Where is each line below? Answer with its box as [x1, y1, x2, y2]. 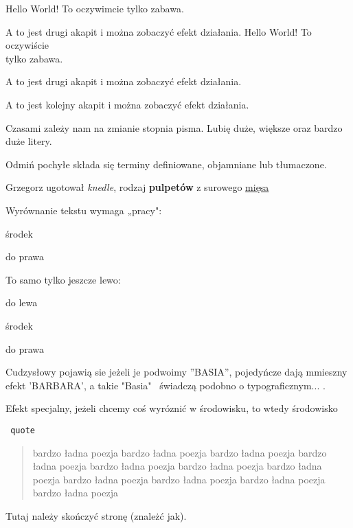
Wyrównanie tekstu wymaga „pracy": [5, 203, 162, 217]
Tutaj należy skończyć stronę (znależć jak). [5, 508, 187, 523]
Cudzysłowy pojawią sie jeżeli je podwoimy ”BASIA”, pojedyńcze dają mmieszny [5, 365, 348, 379]
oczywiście [5, 38, 49, 52]
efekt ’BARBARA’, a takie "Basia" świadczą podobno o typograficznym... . [5, 378, 326, 392]
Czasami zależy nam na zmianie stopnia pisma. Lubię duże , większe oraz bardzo [5, 120, 343, 135]
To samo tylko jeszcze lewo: [5, 272, 121, 286]
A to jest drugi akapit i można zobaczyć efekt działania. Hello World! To [5, 24, 312, 38]
